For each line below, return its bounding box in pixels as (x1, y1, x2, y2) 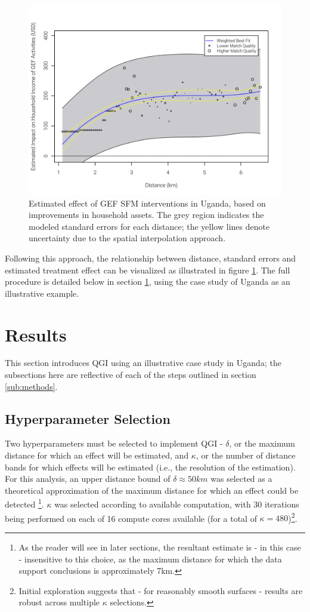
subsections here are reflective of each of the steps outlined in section (5, 368, 256, 381)
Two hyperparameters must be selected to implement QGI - (5, 437, 223, 450)
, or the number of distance (196, 449, 296, 462)
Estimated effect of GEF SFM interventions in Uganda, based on (29, 196, 266, 209)
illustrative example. (5, 287, 79, 299)
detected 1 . (5, 496, 44, 510)
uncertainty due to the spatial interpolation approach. (29, 232, 226, 244)
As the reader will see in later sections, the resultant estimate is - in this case (18, 540, 301, 553)
